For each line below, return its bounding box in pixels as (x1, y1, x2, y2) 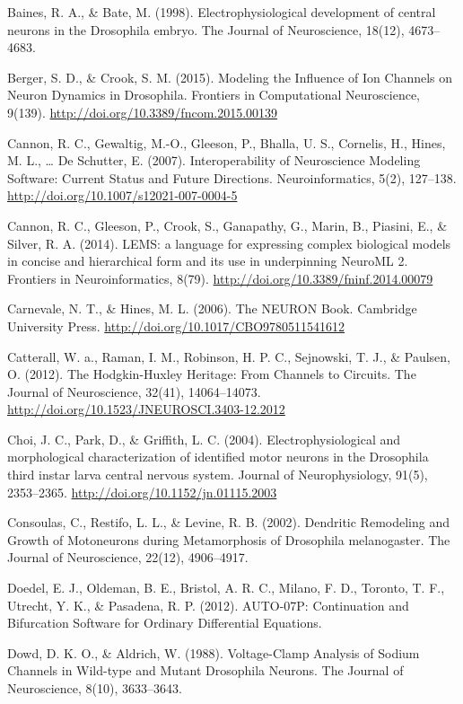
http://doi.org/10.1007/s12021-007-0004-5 (7, 186, 238, 205)
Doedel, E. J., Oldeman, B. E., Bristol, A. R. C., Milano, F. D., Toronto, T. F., (7, 578, 445, 597)
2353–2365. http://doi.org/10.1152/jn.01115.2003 (7, 482, 277, 501)
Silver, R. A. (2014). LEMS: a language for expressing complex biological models (7, 233, 451, 252)
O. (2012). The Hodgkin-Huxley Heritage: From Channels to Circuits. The (7, 365, 416, 383)
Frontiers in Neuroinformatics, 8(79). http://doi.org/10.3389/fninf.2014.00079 (7, 268, 433, 287)
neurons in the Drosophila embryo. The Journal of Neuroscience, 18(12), (7, 20, 405, 39)
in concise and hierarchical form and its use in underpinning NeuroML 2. (7, 251, 408, 270)
